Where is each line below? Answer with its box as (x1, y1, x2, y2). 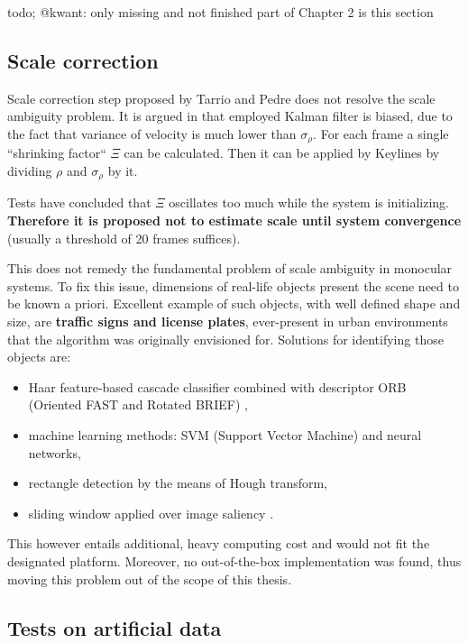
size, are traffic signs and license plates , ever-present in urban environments (7, 312, 448, 331)
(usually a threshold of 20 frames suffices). (7, 228, 241, 247)
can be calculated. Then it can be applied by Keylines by (124, 143, 440, 162)
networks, (28, 443, 81, 462)
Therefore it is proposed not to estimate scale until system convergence (7, 211, 462, 230)
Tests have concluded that (7, 193, 151, 212)
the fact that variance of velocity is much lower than (7, 124, 297, 142)
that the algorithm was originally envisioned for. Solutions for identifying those (7, 329, 444, 348)
